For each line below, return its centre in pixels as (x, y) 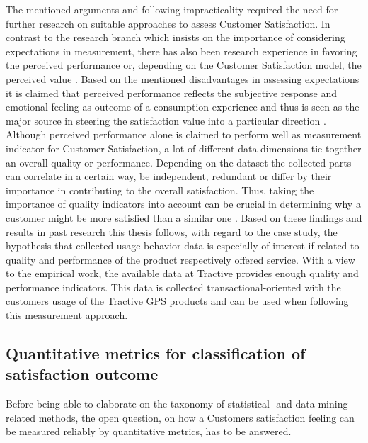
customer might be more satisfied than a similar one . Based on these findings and (184, 217)
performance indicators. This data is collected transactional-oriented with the (173, 287)
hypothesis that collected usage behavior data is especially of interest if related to (183, 246)
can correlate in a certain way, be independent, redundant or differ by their (169, 176)
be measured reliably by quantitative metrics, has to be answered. (149, 431)
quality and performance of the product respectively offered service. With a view (180, 259)
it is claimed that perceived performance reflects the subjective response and (171, 92)
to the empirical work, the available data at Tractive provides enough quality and (182, 273)
